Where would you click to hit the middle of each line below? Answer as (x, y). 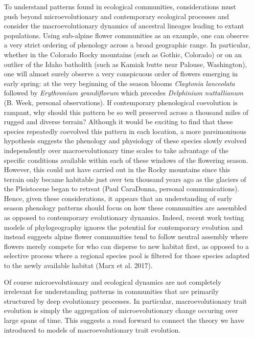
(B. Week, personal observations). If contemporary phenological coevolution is (121, 102)
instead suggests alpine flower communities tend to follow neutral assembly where (126, 237)
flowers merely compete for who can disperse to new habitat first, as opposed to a (127, 246)
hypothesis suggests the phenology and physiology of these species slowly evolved (125, 141)
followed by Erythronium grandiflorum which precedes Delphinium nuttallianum (124, 93)
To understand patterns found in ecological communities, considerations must (120, 6)
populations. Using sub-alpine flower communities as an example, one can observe (126, 35)
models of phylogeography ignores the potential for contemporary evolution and (124, 227)
